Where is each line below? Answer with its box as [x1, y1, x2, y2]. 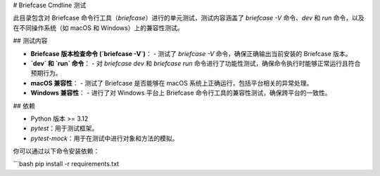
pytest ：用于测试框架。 [30, 124, 99, 133]
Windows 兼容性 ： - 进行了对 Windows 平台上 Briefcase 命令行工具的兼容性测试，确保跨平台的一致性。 [30, 88, 331, 97]
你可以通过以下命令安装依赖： [13, 147, 100, 156]
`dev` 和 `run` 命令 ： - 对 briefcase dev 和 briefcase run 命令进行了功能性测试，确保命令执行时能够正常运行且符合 [30, 59, 361, 67]
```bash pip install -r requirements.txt [13, 160, 120, 168]
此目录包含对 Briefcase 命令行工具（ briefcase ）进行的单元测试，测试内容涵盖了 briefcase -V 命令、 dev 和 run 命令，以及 [13, 14, 365, 22]
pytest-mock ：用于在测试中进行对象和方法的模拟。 [30, 134, 179, 142]
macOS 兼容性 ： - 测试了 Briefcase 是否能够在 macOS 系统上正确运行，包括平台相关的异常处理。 [30, 79, 313, 87]
